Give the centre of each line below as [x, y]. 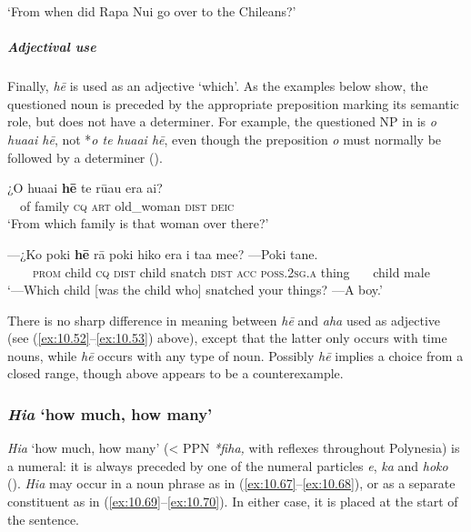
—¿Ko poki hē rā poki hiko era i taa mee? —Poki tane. [163, 253]
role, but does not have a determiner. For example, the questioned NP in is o [222, 121]
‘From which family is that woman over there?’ [138, 223]
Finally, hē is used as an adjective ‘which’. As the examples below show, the [218, 86]
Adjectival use [52, 47]
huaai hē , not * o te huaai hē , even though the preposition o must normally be [225, 139]
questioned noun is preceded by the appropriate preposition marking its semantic [233, 103]
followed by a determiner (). [85, 157]
